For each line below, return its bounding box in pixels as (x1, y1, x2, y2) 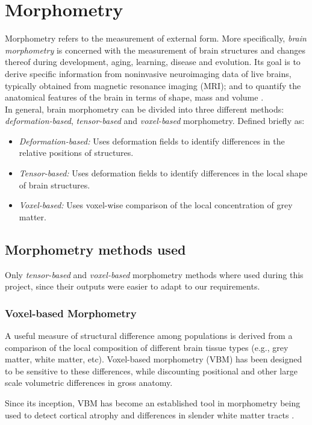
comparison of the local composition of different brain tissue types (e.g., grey (5, 341, 289, 353)
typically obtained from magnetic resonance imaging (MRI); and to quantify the (5, 79, 301, 92)
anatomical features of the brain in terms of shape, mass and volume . (5, 91, 264, 104)
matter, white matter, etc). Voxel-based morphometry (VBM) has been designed (5, 353, 302, 365)
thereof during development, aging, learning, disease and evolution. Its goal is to (5, 55, 301, 68)
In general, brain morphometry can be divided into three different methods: (5, 102, 284, 115)
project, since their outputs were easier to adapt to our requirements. (5, 280, 260, 293)
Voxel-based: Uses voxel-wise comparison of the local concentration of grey (19, 199, 293, 211)
